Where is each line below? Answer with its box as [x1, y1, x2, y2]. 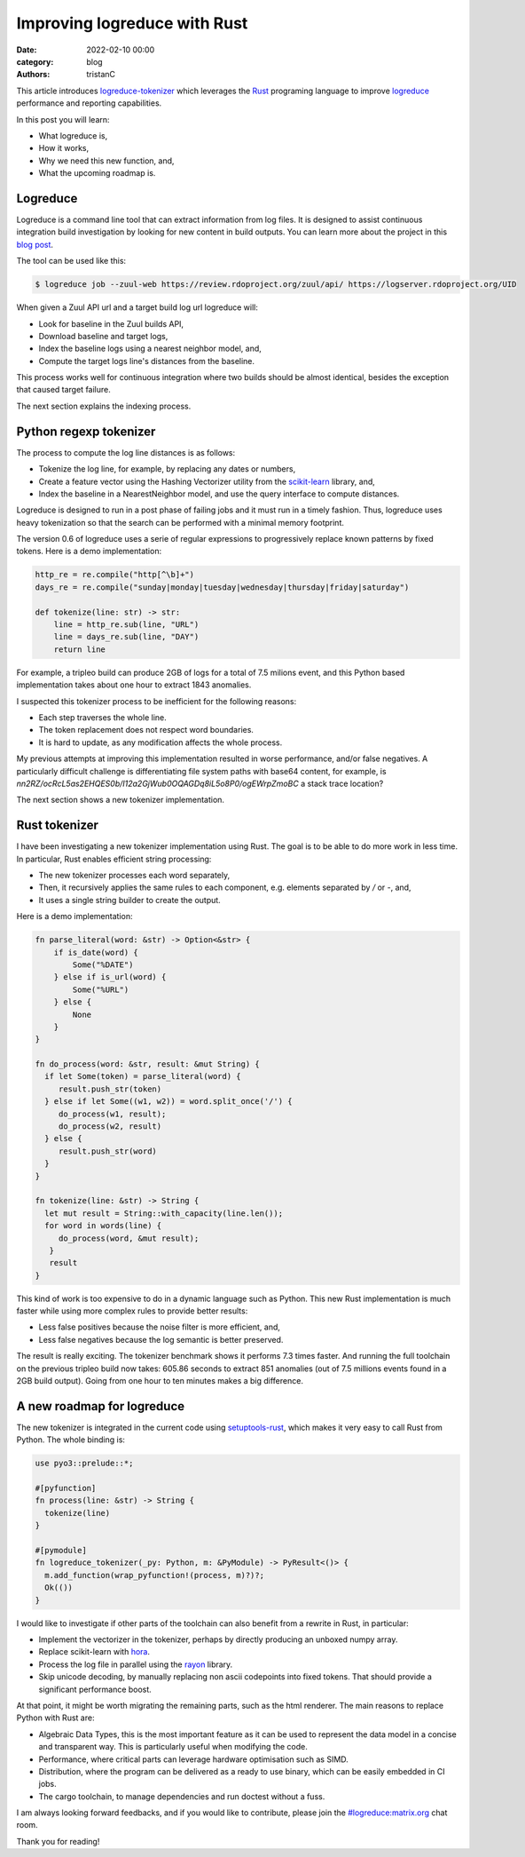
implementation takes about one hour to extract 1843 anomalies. [16, 679, 252, 690]
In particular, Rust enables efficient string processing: [16, 853, 212, 864]
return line [53, 644, 106, 655]
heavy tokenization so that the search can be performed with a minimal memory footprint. [16, 517, 345, 528]
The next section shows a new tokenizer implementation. [16, 795, 225, 805]
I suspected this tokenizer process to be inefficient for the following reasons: [16, 695, 297, 706]
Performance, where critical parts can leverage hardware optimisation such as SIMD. [38, 1754, 349, 1765]
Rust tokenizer [16, 818, 99, 833]
